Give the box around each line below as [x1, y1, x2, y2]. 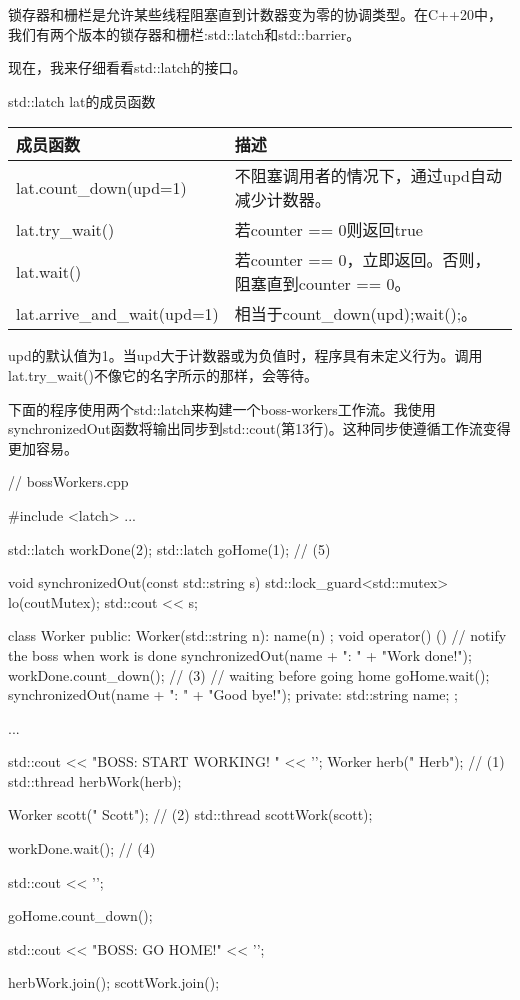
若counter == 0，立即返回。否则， [234, 248, 491, 272]
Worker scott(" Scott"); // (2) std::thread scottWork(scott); [8, 804, 373, 825]
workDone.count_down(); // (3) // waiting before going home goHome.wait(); [8, 664, 490, 685]
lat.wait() [16, 259, 82, 283]
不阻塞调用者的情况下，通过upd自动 [234, 164, 502, 188]
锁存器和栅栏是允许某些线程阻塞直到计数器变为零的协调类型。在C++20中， [8, 4, 502, 24]
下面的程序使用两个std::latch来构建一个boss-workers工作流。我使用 [8, 398, 436, 419]
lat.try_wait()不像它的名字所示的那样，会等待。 [8, 364, 319, 385]
